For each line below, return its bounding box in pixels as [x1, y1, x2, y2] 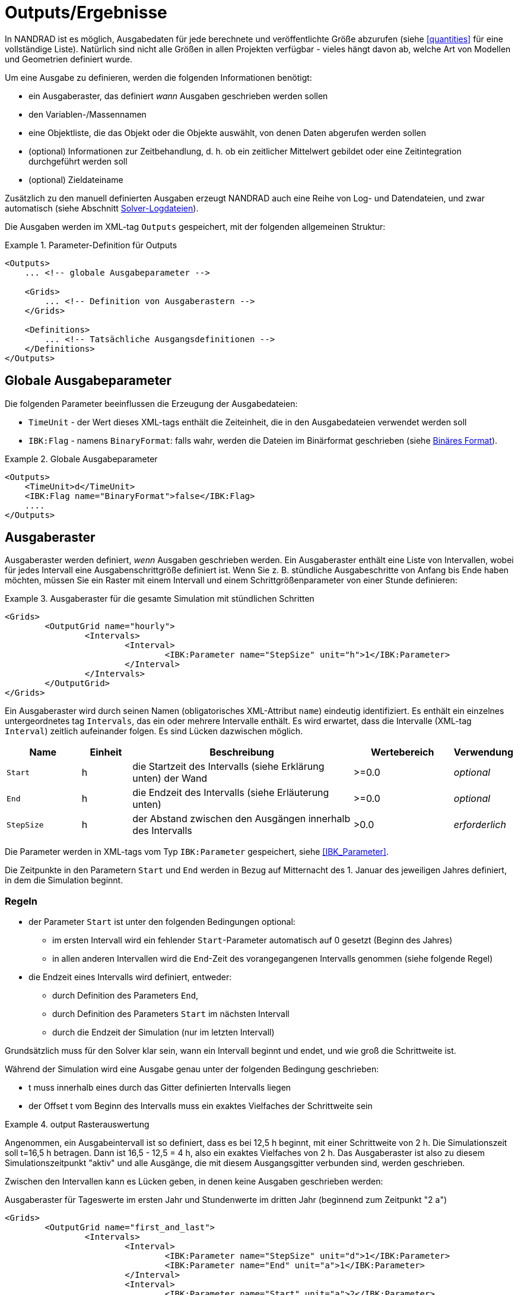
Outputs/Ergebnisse [5, 2, 167, 23]
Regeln [5, 895, 37, 907]
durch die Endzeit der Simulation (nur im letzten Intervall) [52, 1027, 275, 1038]
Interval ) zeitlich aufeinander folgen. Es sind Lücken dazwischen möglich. [5, 726, 303, 737]
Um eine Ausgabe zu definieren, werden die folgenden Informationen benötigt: [5, 72, 312, 83]
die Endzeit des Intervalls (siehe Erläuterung [132, 787, 329, 799]
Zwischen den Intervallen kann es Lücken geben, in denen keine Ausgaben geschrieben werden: [5, 1176, 383, 1187]
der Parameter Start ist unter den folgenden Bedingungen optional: [28, 917, 295, 927]
